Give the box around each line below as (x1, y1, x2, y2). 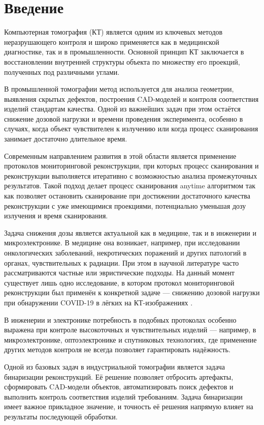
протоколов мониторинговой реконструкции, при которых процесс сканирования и (4, 160, 259, 171)
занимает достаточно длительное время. (4, 133, 127, 144)
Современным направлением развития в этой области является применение (4, 150, 237, 161)
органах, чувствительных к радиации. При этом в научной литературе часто (4, 257, 239, 268)
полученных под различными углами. (4, 66, 120, 77)
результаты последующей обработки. (4, 411, 118, 421)
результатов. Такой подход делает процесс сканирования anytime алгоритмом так (4, 180, 256, 191)
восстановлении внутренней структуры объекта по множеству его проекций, (4, 56, 240, 67)
